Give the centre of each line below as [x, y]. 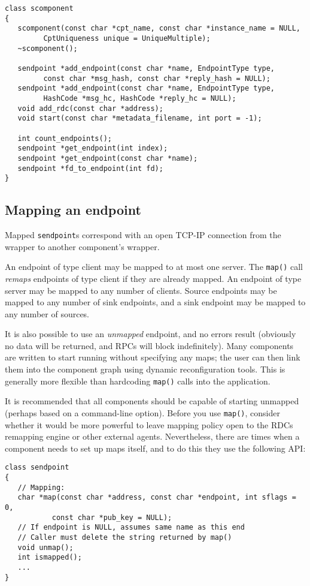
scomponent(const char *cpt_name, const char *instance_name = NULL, [159, 28]
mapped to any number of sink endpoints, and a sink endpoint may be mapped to [155, 302]
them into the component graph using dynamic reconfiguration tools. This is [145, 369]
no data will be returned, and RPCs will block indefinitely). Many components [149, 345]
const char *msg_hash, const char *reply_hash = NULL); [157, 78]
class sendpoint [37, 468]
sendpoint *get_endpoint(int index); [93, 148]
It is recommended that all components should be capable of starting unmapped [152, 401]
